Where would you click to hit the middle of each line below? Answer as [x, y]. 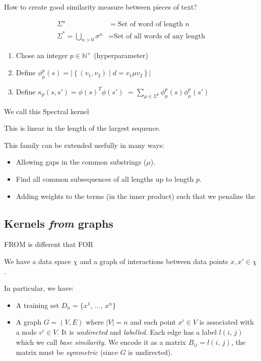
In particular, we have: [39, 288]
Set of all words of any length [159, 36]
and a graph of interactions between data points [154, 261]
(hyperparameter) [121, 55]
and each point [153, 322]
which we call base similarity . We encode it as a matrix [101, 342]
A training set [38, 305]
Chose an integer [42, 55]
